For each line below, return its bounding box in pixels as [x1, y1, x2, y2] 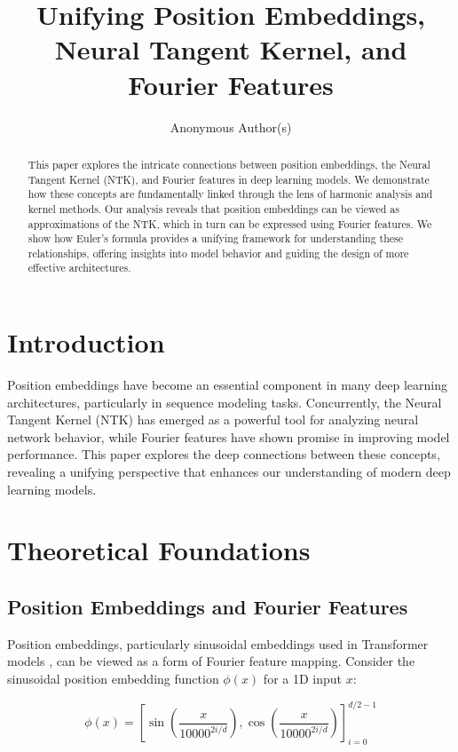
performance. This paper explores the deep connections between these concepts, [7, 445, 440, 463]
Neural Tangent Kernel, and [54, 31, 407, 67]
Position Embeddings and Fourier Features [7, 593, 408, 620]
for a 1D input [263, 669, 342, 687]
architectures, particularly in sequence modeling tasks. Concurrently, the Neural [7, 392, 442, 411]
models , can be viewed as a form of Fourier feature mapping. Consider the [7, 652, 415, 670]
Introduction [7, 324, 165, 360]
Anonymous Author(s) [170, 117, 292, 136]
